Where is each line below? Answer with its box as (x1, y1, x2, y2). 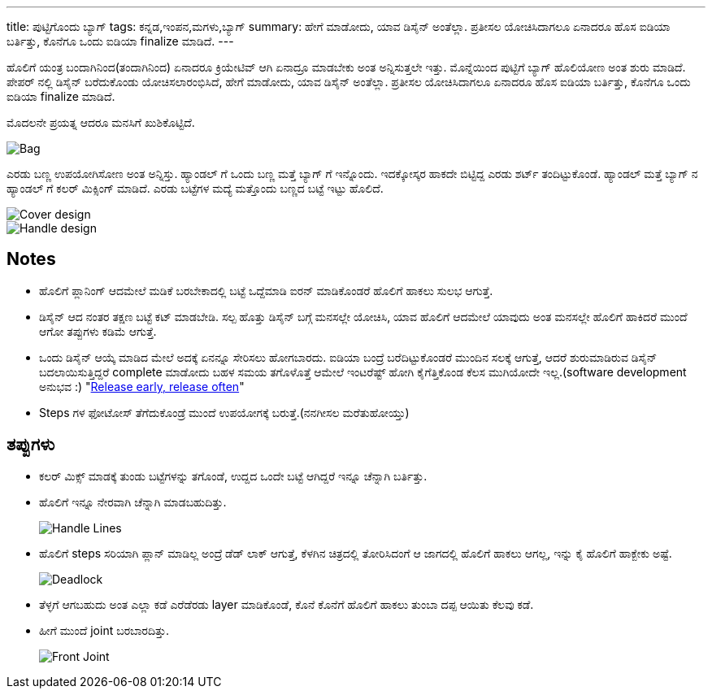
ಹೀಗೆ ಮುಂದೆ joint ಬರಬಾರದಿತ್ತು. (39, 623, 170, 637)
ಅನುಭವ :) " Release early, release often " (39, 379, 245, 393)
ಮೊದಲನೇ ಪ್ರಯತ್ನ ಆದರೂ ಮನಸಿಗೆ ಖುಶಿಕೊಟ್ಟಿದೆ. (7, 115, 195, 129)
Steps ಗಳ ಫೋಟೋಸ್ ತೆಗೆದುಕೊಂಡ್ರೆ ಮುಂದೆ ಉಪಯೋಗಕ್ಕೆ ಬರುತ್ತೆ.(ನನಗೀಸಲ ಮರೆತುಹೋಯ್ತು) (39, 405, 410, 419)
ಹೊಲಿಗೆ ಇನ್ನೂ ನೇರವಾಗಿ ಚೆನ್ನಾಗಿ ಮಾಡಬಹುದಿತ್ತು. (39, 494, 227, 509)
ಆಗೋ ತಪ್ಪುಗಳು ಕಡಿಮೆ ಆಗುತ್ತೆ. (39, 324, 157, 338)
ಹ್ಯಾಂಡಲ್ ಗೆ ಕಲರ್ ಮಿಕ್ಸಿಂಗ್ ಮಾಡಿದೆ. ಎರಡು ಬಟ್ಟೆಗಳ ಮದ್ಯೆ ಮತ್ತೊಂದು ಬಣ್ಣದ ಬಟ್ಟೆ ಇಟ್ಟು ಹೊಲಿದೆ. (7, 181, 384, 195)
